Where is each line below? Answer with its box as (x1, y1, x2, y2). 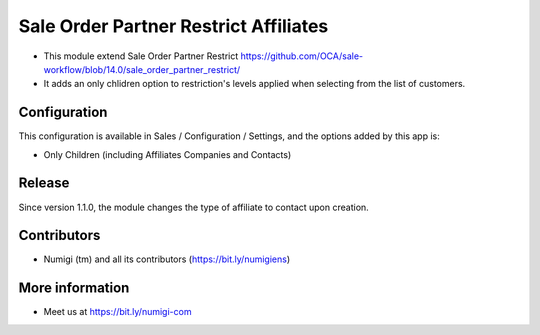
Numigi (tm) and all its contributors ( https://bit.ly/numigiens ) (43, 253, 291, 265)
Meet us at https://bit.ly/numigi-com (43, 306, 192, 318)
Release (18, 175, 70, 192)
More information (18, 280, 130, 297)
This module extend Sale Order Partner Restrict (43, 50, 239, 62)
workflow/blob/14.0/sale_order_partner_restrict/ (43, 63, 241, 75)
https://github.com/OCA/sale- (240, 50, 364, 62)
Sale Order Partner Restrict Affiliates (18, 15, 329, 37)
